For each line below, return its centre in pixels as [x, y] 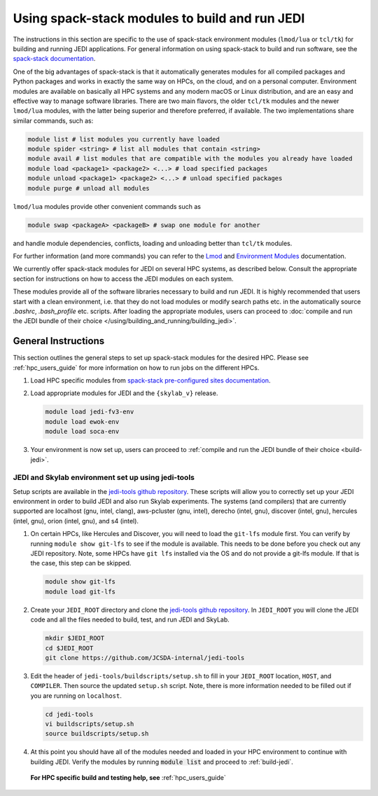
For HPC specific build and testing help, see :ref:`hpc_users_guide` [128, 778]
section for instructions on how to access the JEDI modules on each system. [123, 279]
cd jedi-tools [69, 714]
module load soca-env [82, 432]
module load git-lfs [80, 591]
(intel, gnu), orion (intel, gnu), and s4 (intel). [76, 521]
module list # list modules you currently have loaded [124, 139]
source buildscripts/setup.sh [97, 734]
